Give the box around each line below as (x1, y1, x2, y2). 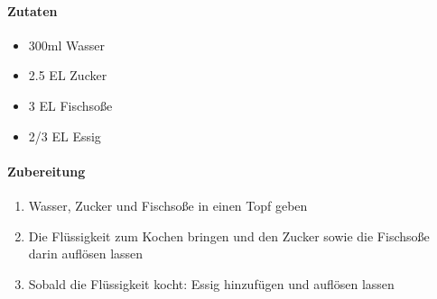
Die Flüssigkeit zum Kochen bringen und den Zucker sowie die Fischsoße (28, 226, 430, 245)
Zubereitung (7, 161, 86, 180)
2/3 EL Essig (28, 126, 101, 145)
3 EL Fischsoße (28, 95, 113, 114)
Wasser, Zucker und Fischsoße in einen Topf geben (28, 195, 308, 214)
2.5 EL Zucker (28, 66, 107, 85)
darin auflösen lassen (28, 244, 144, 263)
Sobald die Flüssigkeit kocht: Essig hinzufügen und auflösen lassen (28, 274, 395, 293)
